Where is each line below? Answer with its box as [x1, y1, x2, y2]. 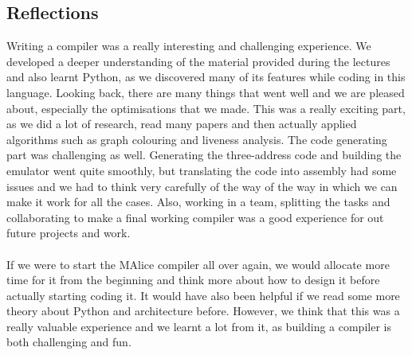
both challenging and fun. [6, 334, 131, 350]
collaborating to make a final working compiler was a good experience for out [6, 209, 384, 225]
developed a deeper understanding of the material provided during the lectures [6, 53, 390, 69]
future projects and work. [6, 224, 131, 241]
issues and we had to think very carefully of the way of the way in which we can [6, 177, 398, 194]
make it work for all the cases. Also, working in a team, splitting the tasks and [6, 193, 390, 210]
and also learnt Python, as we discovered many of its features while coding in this [6, 68, 406, 85]
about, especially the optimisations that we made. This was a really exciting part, [6, 99, 406, 116]
